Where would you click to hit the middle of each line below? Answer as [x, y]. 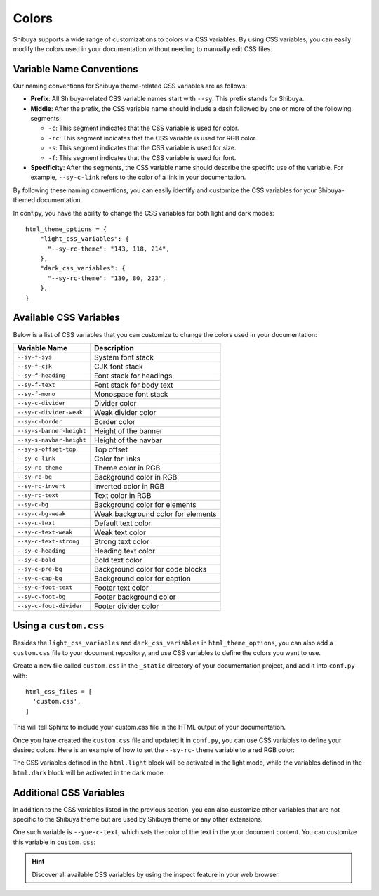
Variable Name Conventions [75, 69]
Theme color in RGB [127, 468]
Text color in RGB [122, 495]
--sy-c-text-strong [48, 542]
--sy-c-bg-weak [41, 514]
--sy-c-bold [36, 560]
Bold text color [118, 560]
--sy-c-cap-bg [40, 578]
